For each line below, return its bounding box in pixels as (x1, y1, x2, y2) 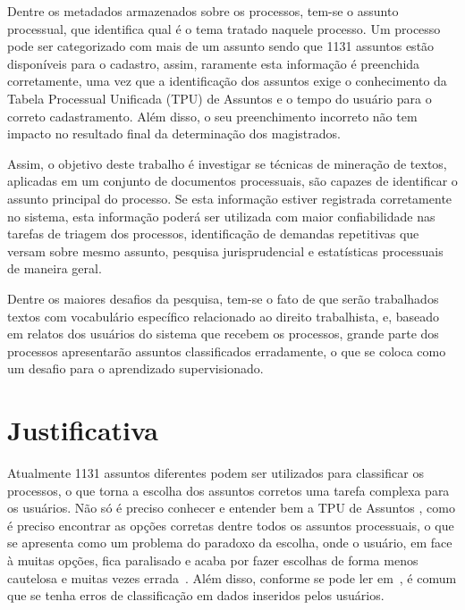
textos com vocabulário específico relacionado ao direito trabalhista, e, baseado (7, 306, 440, 325)
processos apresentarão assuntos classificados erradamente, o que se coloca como (7, 341, 446, 360)
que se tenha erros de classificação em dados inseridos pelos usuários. (7, 586, 385, 605)
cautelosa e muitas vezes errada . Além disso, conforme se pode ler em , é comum (7, 568, 457, 587)
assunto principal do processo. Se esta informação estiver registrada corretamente (7, 188, 452, 207)
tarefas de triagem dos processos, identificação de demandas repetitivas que (7, 224, 419, 243)
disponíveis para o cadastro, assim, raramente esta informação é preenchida (7, 54, 420, 72)
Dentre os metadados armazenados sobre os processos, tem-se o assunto (7, 2, 399, 20)
